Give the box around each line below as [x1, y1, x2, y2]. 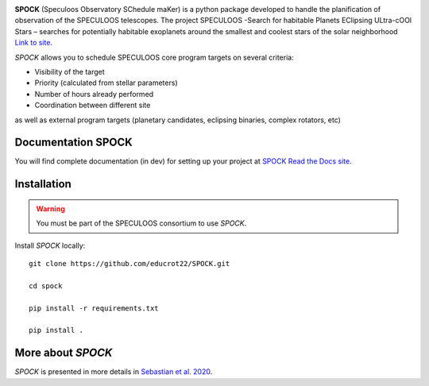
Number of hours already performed [34, 89, 154, 98]
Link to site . [14, 38, 53, 48]
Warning [36, 203, 65, 214]
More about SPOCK [14, 346, 113, 360]
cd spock [29, 281, 63, 290]
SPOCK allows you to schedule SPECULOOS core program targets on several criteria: [14, 52, 294, 62]
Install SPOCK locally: [14, 241, 86, 250]
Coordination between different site [34, 100, 151, 110]
